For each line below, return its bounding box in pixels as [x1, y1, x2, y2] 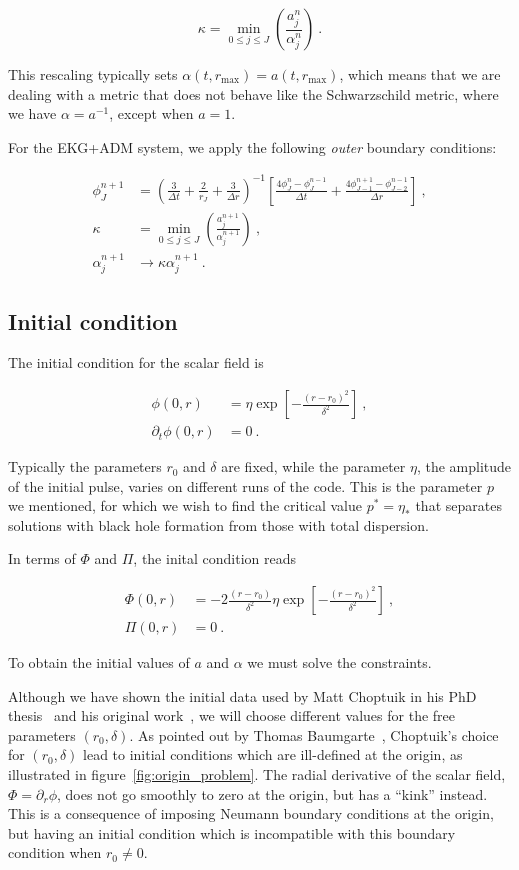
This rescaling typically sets [8, 64, 178, 84]
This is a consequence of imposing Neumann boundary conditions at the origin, [8, 803, 494, 824]
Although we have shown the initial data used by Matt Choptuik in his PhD [8, 685, 477, 706]
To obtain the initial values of [8, 652, 190, 673]
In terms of [8, 548, 76, 569]
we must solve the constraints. [247, 652, 432, 673]
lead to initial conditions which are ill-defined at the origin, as [83, 744, 463, 765]
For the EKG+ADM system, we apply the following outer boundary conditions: [8, 136, 497, 157]
